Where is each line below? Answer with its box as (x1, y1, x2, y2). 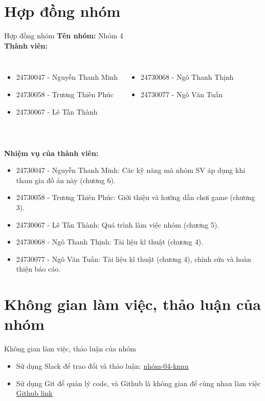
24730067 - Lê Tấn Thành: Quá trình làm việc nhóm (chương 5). (16, 219, 219, 230)
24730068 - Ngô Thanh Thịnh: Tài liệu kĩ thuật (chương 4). (16, 236, 204, 247)
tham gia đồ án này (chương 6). (16, 174, 116, 185)
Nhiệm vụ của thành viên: (4, 147, 99, 158)
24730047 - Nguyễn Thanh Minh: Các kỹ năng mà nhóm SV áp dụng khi (16, 165, 246, 175)
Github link (16, 388, 53, 398)
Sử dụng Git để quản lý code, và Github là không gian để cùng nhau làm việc (16, 377, 261, 388)
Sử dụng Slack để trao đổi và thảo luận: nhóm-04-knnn (16, 360, 189, 371)
